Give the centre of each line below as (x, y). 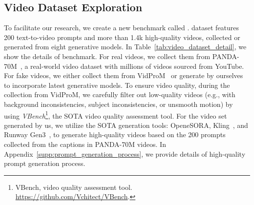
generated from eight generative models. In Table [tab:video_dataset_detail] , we (125, 47)
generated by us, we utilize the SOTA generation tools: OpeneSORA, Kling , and (126, 125)
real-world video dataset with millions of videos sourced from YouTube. (137, 66)
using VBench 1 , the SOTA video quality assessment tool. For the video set (116, 115)
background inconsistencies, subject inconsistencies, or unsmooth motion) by (118, 104)
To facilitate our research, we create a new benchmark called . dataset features (122, 28)
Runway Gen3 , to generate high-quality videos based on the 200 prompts (115, 134)
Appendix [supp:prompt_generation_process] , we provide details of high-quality (125, 154)
